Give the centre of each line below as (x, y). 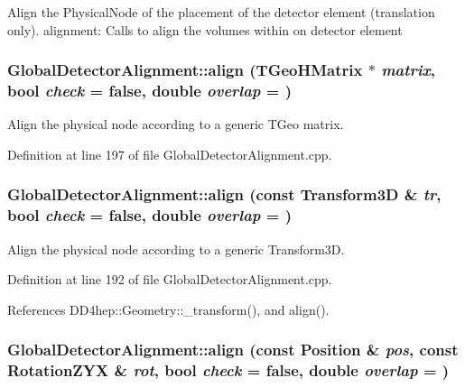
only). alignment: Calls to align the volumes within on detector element (205, 29)
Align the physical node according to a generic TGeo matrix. (176, 124)
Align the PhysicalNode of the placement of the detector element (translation (221, 12)
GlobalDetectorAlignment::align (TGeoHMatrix (185, 70)
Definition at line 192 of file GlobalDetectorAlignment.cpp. (170, 279)
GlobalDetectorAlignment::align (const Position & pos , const (233, 350)
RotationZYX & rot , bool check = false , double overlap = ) (228, 370)
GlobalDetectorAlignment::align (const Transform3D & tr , (224, 194)
